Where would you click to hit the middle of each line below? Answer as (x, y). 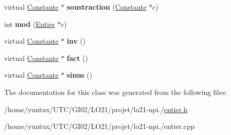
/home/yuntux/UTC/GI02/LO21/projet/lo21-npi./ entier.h (96, 109)
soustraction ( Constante (107, 7)
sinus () (80, 75)
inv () (76, 41)
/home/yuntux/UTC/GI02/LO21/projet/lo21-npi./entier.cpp (100, 126)
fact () (77, 58)
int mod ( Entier (30, 24)
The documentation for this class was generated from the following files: (116, 92)
